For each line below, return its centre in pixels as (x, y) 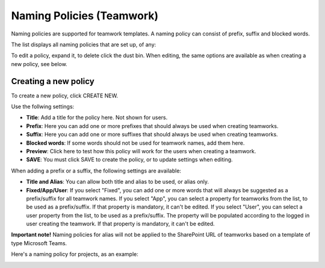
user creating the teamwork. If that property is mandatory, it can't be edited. (120, 224)
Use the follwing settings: (43, 107)
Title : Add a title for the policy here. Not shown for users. (97, 118)
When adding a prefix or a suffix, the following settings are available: (96, 171)
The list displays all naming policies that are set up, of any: (84, 44)
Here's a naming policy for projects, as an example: (75, 254)
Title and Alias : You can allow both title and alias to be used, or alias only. (118, 182)
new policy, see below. (39, 64)
